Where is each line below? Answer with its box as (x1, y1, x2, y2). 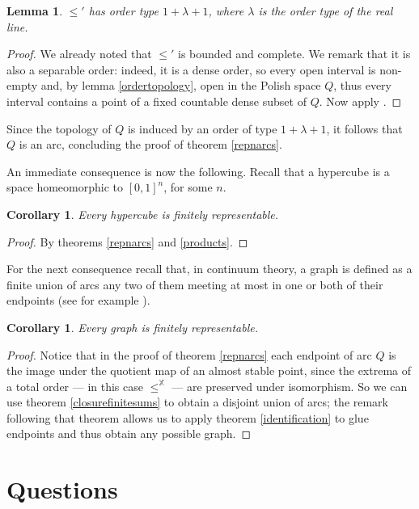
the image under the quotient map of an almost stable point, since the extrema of (6, 362, 412, 379)
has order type (88, 2, 159, 19)
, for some (163, 179, 213, 196)
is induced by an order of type (127, 120, 277, 137)
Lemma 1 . (6, 2, 63, 19)
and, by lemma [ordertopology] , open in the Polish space (40, 77, 321, 94)
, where (208, 2, 244, 19)
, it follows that (326, 120, 403, 137)
